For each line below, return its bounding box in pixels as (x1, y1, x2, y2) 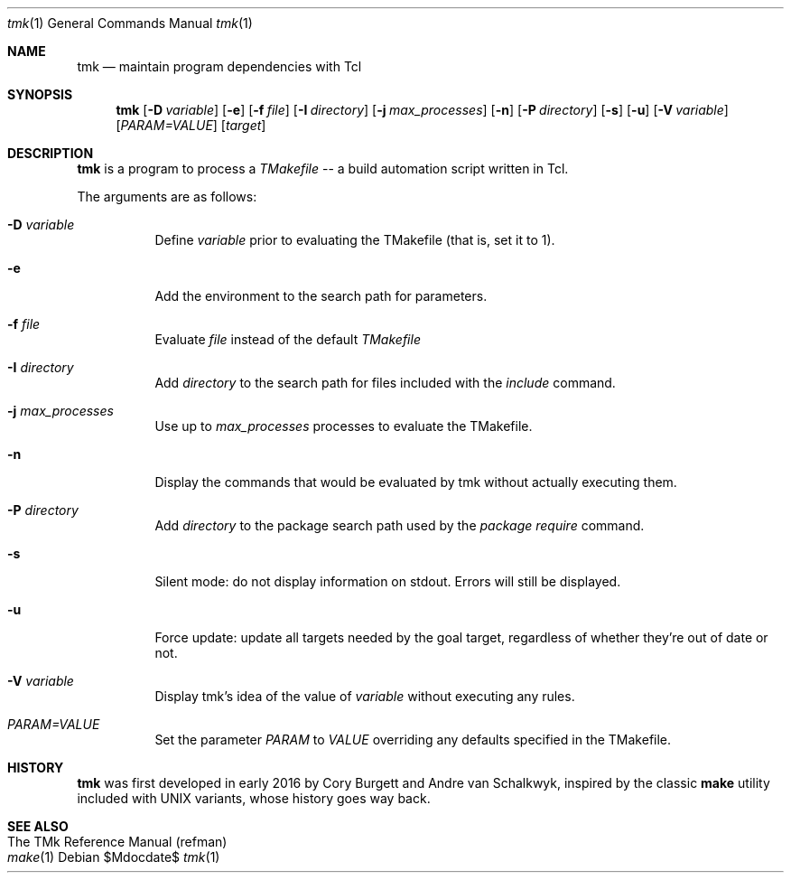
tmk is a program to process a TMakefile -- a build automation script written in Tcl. (77, 161, 569, 176)
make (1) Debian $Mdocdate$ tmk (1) (7, 849, 220, 865)
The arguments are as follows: (77, 189, 257, 204)
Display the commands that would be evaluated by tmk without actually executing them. (154, 474, 677, 490)
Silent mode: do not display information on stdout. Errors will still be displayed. (154, 574, 621, 589)
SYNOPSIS (7, 87, 73, 102)
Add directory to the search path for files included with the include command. (154, 375, 616, 390)
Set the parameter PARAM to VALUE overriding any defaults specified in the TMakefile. (154, 732, 672, 747)
